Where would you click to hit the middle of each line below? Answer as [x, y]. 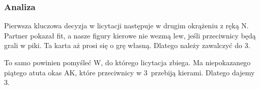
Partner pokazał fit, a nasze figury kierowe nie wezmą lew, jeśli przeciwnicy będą [130, 35]
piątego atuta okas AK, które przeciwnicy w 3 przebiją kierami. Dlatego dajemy [129, 72]
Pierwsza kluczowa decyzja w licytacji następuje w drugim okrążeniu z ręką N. [126, 26]
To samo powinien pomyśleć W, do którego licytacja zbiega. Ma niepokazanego [127, 62]
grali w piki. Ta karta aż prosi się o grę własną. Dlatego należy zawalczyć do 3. [127, 45]
